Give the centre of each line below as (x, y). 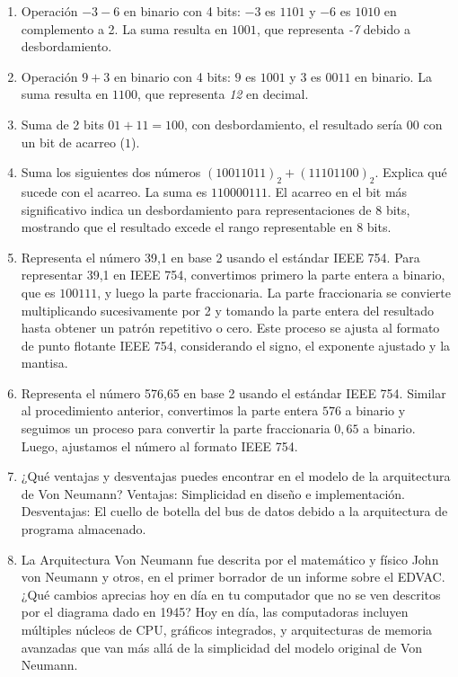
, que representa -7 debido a (333, 28)
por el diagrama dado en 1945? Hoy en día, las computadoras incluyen (215, 612)
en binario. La (393, 76)
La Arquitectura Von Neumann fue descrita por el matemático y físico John (230, 559)
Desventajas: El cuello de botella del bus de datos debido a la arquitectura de (234, 511)
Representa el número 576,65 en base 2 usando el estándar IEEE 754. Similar (233, 392)
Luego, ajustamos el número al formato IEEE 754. (159, 445)
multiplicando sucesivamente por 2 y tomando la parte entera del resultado (228, 310)
